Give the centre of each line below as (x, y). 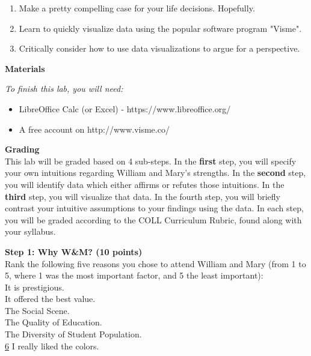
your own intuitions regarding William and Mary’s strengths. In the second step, (155, 173)
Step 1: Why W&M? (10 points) (74, 251)
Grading (22, 149)
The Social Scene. (37, 310)
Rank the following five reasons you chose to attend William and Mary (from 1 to (155, 263)
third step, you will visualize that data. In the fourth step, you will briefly (143, 196)
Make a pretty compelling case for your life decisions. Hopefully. (137, 8)
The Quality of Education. (54, 322)
